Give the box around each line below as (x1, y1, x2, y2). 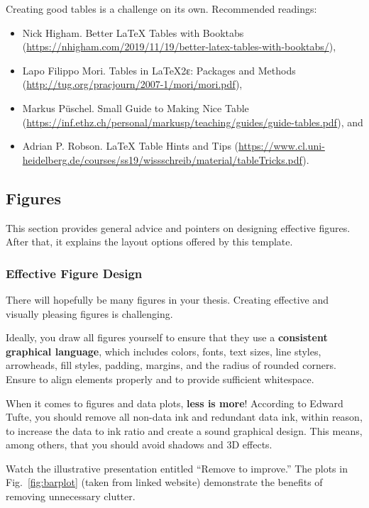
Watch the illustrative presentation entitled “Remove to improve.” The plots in (6, 460, 348, 475)
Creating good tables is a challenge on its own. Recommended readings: (6, 1, 317, 16)
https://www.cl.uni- (238, 138, 325, 153)
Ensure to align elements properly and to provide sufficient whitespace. (6, 371, 314, 386)
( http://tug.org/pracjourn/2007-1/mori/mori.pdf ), (22, 77, 243, 92)
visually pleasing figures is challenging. (6, 306, 173, 321)
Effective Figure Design (6, 264, 143, 282)
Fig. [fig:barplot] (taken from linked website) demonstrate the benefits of (6, 475, 323, 490)
